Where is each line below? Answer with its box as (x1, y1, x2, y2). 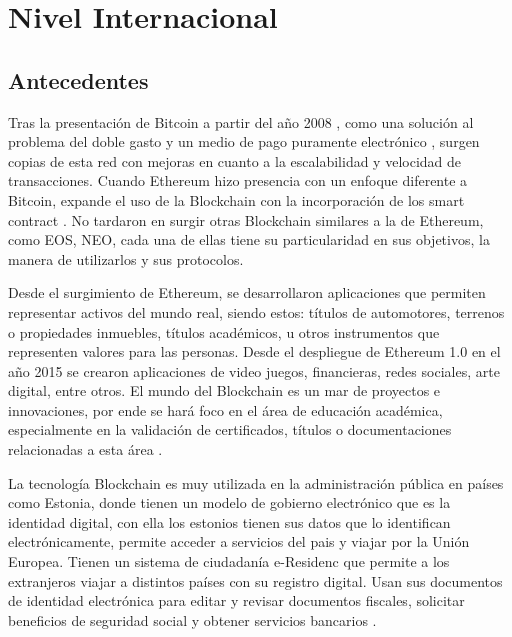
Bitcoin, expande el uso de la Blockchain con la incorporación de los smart (8, 189, 465, 210)
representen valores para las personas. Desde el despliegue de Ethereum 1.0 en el (8, 341, 501, 362)
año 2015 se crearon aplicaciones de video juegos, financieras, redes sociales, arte (8, 360, 500, 381)
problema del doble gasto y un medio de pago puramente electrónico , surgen (8, 131, 480, 152)
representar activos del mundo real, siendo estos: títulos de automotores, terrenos (8, 301, 505, 322)
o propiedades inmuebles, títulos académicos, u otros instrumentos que (8, 321, 440, 342)
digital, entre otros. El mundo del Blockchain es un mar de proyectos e (8, 380, 441, 401)
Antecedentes (8, 64, 149, 95)
